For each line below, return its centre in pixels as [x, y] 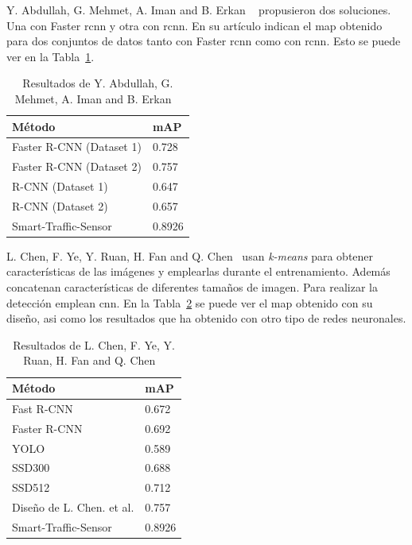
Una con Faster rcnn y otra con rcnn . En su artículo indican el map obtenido [194, 25]
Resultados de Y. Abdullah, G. [98, 83]
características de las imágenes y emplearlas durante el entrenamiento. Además [198, 271]
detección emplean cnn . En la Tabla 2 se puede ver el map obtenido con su [190, 302]
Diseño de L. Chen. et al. [73, 507]
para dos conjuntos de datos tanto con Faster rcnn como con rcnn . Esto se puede [204, 41]
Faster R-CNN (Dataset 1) [77, 147]
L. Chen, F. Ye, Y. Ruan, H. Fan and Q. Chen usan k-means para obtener [190, 255]
